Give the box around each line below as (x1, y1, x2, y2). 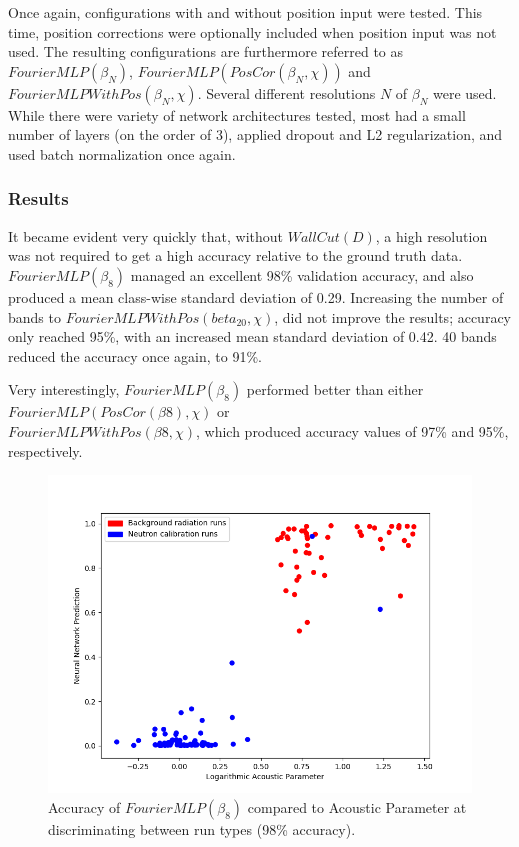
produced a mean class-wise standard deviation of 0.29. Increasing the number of (8, 286, 504, 307)
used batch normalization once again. (8, 143, 236, 164)
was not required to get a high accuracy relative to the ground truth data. (8, 245, 463, 266)
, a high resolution (375, 225, 488, 246)
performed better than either (246, 379, 424, 400)
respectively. (8, 440, 83, 461)
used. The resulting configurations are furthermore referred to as (8, 41, 404, 62)
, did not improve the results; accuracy (274, 306, 511, 327)
